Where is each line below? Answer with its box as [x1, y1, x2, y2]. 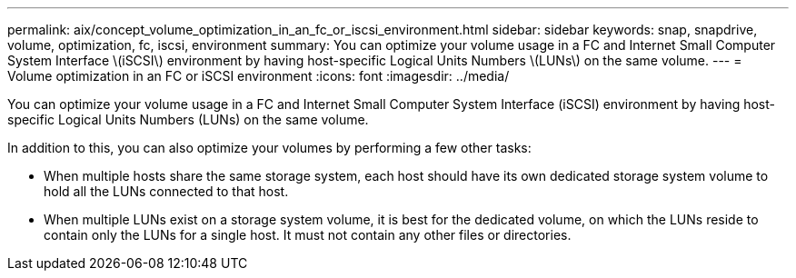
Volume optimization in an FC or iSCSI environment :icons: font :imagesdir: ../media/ [7, 68, 510, 84]
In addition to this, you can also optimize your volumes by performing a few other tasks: [7, 140, 532, 155]
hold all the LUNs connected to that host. [44, 184, 289, 199]
